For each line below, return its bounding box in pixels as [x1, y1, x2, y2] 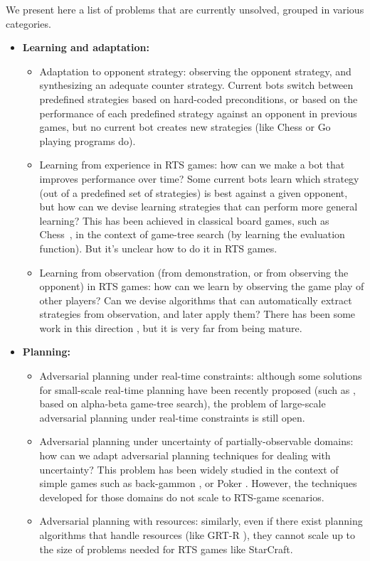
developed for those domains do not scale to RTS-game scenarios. [39, 489, 324, 504]
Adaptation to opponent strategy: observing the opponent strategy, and [39, 63, 351, 78]
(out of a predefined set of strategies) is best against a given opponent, [39, 185, 348, 200]
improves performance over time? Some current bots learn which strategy [39, 171, 359, 186]
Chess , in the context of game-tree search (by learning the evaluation [39, 227, 345, 242]
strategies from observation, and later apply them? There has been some [39, 306, 356, 321]
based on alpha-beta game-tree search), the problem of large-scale [39, 396, 326, 411]
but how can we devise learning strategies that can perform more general [39, 199, 358, 214]
